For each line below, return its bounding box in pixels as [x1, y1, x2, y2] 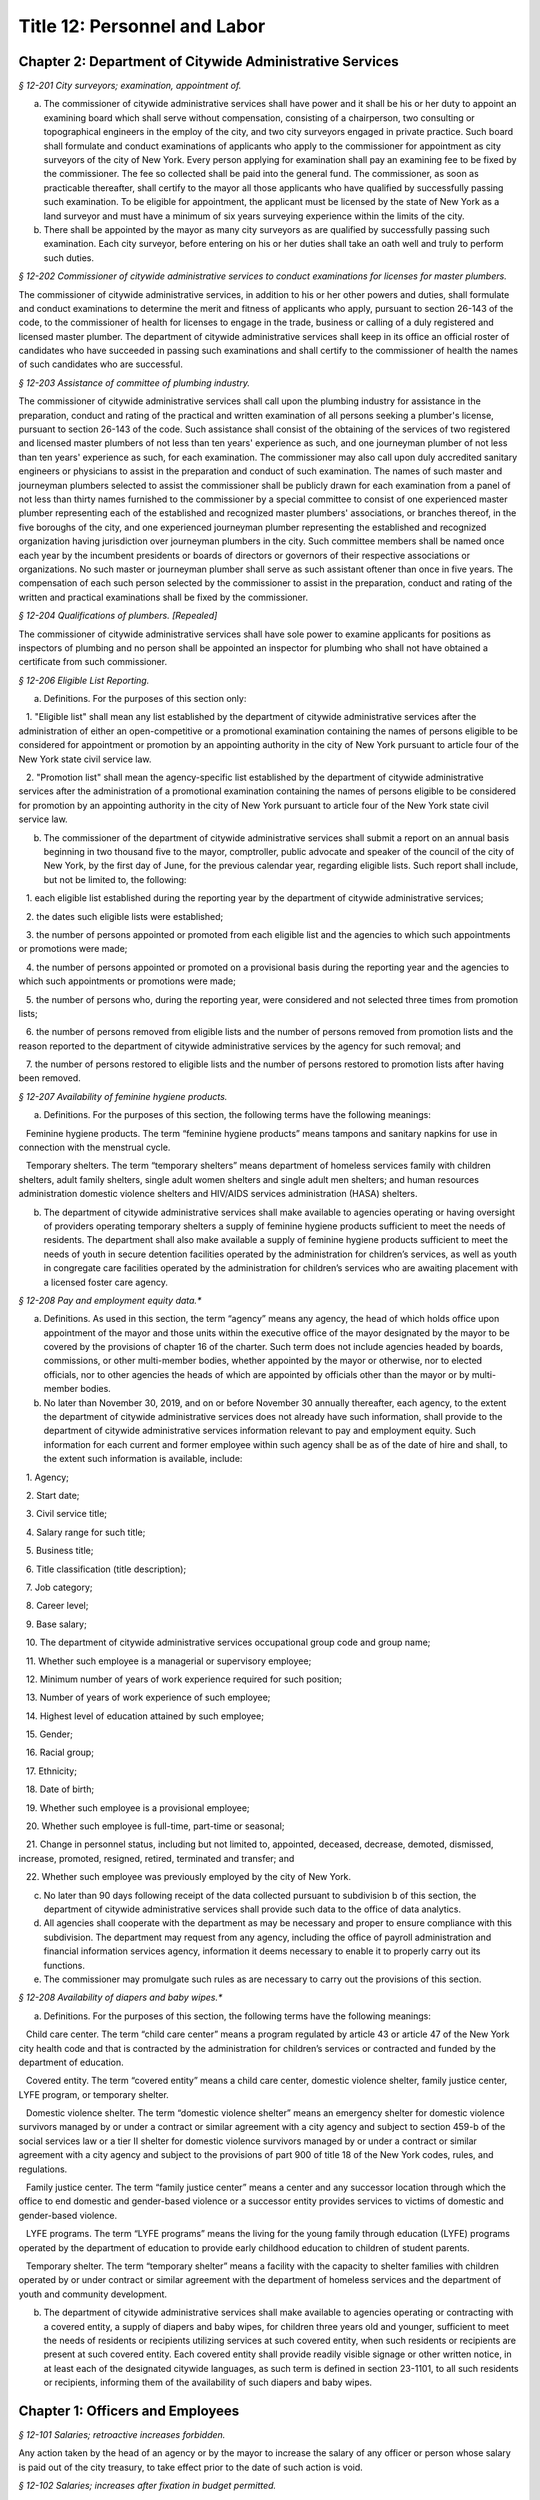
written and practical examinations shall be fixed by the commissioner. [18, 591, 309, 603]
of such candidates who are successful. [18, 358, 184, 370]
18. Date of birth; [25, 1783, 95, 1795]
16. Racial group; [25, 1746, 95, 1759]
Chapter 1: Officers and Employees [18, 2402, 240, 2419]
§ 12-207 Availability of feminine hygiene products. [18, 1090, 228, 1102]
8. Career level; [25, 1600, 89, 1612]
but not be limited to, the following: [43, 873, 187, 885]
